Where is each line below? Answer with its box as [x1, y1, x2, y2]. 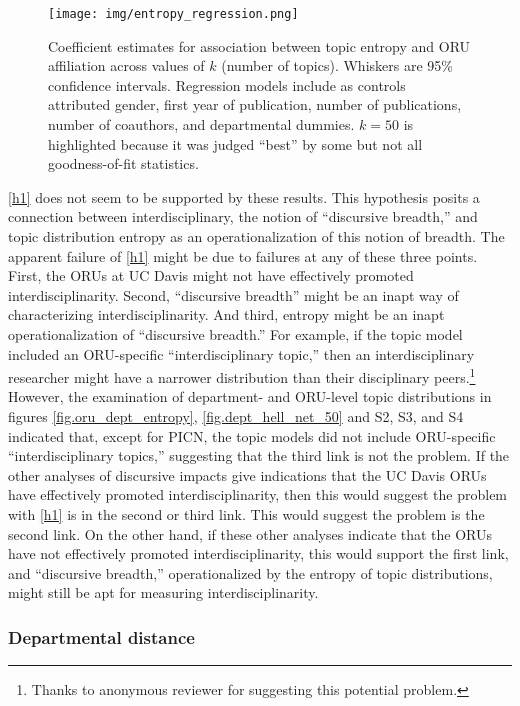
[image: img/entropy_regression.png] [48, 7, 299, 21]
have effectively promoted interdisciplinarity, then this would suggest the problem [8, 484, 508, 505]
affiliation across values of [48, 55, 205, 76]
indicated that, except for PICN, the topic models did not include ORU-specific [8, 425, 496, 446]
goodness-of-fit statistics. [48, 153, 199, 174]
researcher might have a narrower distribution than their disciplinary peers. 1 [8, 364, 476, 387]
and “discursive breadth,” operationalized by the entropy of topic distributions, [8, 562, 493, 583]
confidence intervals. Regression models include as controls [48, 74, 406, 95]
